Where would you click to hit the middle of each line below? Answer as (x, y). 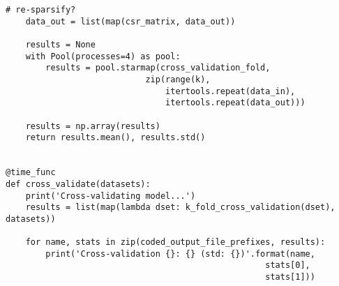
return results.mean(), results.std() (115, 138)
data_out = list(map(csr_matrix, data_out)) (130, 21)
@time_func (31, 173)
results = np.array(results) (93, 126)
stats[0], (288, 265)
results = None (60, 44)
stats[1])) (290, 277)
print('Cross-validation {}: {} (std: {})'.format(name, (180, 254)
